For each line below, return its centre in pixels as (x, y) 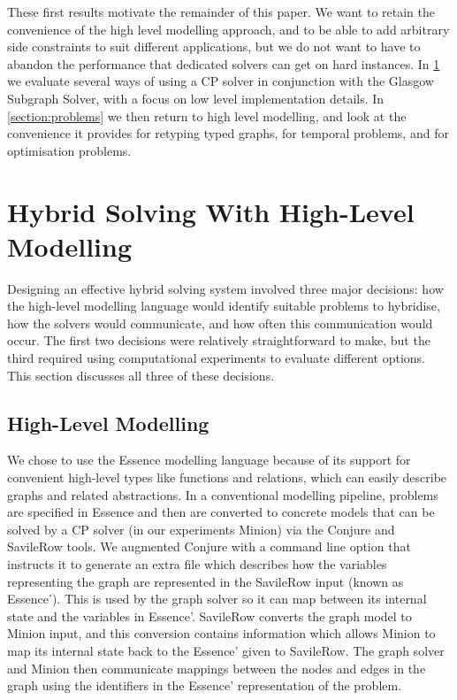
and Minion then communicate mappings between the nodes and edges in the (217, 668)
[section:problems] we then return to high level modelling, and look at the (207, 115)
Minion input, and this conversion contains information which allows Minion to (221, 633)
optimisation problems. (69, 150)
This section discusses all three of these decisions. (141, 375)
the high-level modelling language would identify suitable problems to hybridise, (224, 306)
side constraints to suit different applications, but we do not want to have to (214, 46)
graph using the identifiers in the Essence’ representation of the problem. (205, 685)
